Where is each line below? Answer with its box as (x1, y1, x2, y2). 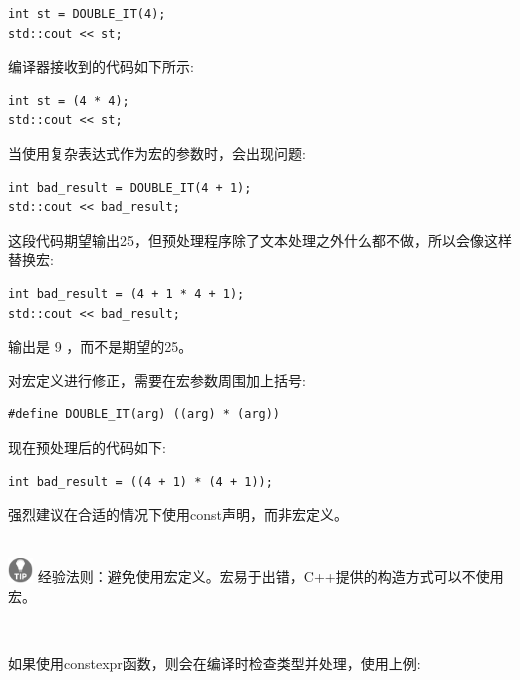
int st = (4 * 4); (8, 93, 130, 108)
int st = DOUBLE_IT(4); (8, 7, 166, 21)
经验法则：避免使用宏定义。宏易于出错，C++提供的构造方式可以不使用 (37, 566, 504, 587)
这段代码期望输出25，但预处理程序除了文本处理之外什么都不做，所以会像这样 (8, 229, 512, 250)
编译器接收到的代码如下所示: (8, 56, 194, 77)
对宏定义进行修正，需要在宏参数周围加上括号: (8, 369, 306, 390)
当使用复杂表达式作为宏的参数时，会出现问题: (8, 142, 306, 163)
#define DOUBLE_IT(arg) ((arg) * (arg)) (8, 407, 281, 422)
